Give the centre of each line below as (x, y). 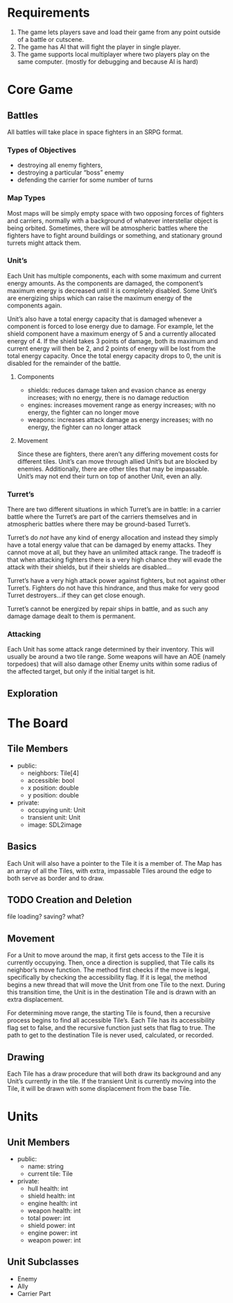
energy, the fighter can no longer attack (84, 427)
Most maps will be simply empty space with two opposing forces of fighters (115, 213)
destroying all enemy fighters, (60, 165)
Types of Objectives (42, 149)
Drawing (26, 1057)
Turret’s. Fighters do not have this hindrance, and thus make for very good (113, 588)
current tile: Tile (50, 1174)
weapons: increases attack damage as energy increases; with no (120, 419)
